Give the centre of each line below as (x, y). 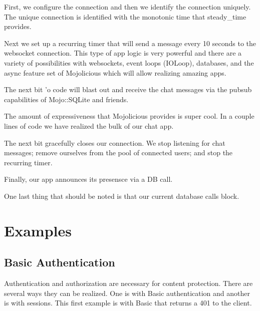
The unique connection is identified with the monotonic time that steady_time (125, 16)
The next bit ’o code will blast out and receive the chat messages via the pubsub (128, 89)
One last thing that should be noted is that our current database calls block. (122, 196)
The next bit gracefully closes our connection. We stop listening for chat (115, 142)
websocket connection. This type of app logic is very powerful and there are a (123, 53)
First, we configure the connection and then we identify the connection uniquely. (127, 7)
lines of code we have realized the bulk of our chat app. (89, 125)
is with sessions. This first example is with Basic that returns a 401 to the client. (128, 303)
